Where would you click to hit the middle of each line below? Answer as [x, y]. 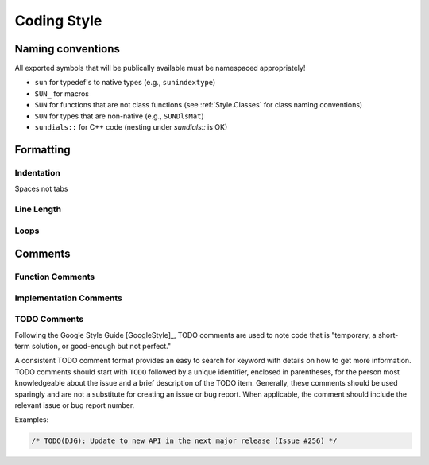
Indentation [38, 172]
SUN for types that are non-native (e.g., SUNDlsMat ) [119, 116]
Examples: [32, 420]
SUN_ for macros [62, 93]
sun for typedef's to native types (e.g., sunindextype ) [125, 83]
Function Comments [55, 277]
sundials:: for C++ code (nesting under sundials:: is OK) [131, 127]
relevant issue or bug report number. [75, 405]
